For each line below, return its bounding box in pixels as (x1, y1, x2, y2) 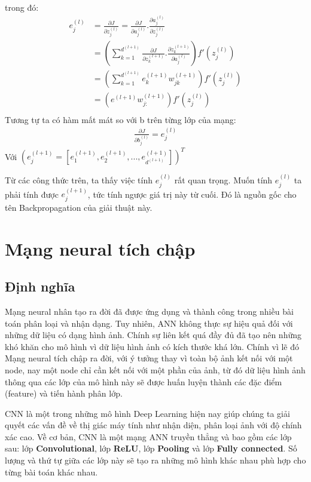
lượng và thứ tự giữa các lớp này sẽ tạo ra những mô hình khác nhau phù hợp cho (5, 454, 306, 466)
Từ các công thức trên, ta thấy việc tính (5, 174, 153, 186)
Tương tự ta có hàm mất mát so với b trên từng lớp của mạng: (5, 113, 236, 125)
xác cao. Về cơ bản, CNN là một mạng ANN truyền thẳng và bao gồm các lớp (5, 430, 292, 443)
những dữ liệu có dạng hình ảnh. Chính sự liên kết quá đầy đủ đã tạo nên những (5, 329, 302, 341)
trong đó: (5, 1, 39, 13)
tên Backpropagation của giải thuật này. (5, 201, 153, 213)
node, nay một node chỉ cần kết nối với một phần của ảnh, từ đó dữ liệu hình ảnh (5, 363, 306, 376)
